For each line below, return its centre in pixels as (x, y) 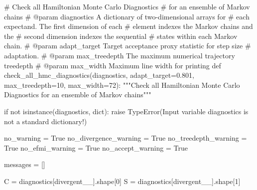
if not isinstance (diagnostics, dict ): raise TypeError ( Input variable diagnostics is (126, 111)
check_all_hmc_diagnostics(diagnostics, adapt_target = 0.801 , (99, 75)
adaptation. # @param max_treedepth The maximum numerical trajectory (120, 55)
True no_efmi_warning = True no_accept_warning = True (96, 147)
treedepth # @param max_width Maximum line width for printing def (113, 65)
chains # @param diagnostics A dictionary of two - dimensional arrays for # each (127, 16)
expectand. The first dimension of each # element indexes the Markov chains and (128, 26)
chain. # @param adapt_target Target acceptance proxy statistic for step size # (128, 46)
